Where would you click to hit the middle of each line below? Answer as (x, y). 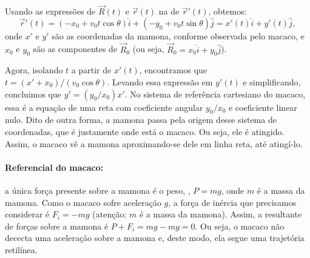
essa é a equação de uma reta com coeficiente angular (104, 107)
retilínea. (21, 249)
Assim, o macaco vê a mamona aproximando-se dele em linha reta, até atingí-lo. (154, 143)
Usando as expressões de (50, 11)
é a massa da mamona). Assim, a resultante (221, 214)
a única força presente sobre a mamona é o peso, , (98, 190)
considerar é (27, 214)
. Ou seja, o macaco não (240, 226)
